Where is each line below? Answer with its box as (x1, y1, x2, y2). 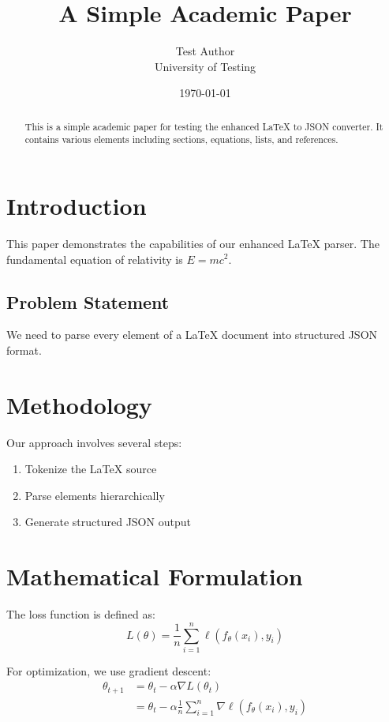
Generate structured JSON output (24, 513, 191, 530)
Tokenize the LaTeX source (24, 461, 157, 477)
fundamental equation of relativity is (6, 250, 183, 267)
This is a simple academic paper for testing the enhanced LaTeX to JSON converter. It (24, 119, 383, 133)
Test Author (175, 43, 235, 59)
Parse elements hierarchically (24, 487, 165, 503)
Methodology (6, 388, 152, 420)
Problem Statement (6, 289, 170, 314)
